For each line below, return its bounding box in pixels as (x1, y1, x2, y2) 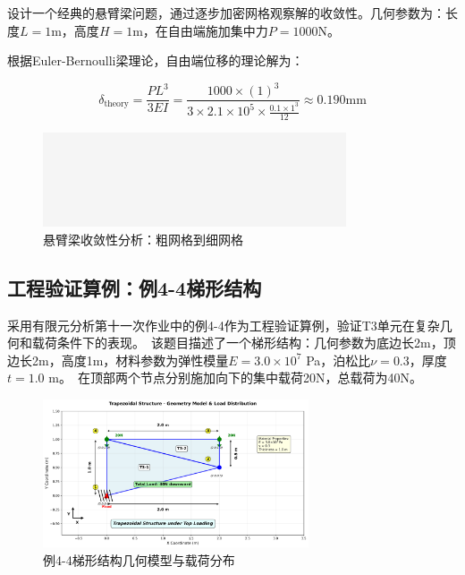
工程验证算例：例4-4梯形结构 (7, 273, 262, 301)
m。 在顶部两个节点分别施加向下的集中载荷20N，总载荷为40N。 (48, 368, 422, 387)
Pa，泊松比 (306, 350, 371, 369)
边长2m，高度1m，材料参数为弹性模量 (7, 350, 229, 369)
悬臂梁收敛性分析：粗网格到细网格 (43, 229, 243, 248)
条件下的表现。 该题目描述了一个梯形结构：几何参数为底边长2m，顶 (56, 333, 456, 352)
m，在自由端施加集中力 (132, 21, 268, 39)
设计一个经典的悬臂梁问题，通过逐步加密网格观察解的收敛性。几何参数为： (7, 4, 445, 21)
